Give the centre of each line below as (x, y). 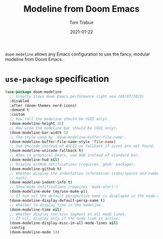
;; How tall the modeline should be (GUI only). (59, 119)
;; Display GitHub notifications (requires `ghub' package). (73, 164)
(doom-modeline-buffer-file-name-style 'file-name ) (63, 142)
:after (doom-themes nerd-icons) (43, 106)
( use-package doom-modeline (33, 92)
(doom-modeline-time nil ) (36, 210)
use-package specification (57, 79)
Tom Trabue (81, 22)
